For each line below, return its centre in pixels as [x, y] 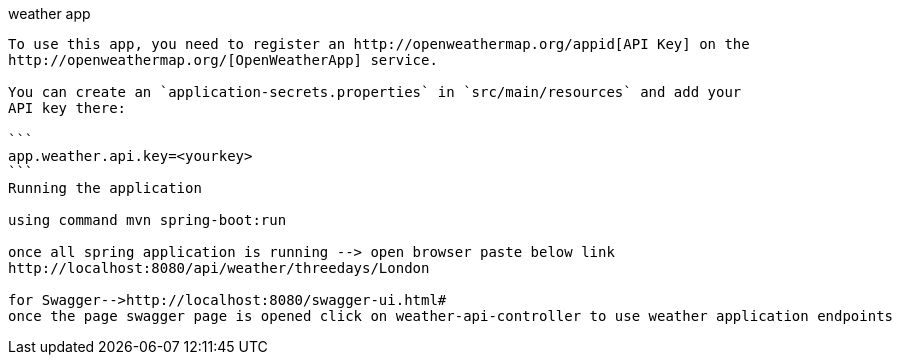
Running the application [105, 188]
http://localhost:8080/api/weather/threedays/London [219, 268]
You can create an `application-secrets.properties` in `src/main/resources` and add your [375, 92]
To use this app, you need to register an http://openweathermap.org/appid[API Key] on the [379, 44]
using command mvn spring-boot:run [147, 220]
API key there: [67, 108]
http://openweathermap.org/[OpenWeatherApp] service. [223, 60]
